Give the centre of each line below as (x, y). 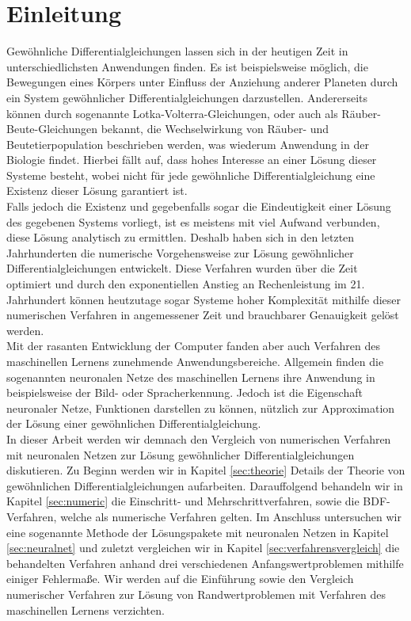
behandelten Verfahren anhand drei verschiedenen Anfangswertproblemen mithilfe (205, 563)
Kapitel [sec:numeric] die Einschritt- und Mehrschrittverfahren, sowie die (183, 501)
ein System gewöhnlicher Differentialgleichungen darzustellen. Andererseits (187, 97)
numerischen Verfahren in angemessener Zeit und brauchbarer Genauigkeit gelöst (203, 315)
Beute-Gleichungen (52, 129)
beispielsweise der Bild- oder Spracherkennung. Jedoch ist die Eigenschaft (185, 392)
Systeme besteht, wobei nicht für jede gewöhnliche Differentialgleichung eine (191, 175)
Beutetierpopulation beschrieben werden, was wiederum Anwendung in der (188, 144)
